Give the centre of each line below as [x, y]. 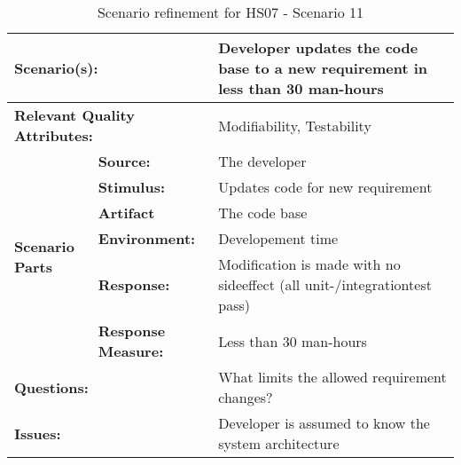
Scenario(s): [56, 68]
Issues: [38, 433]
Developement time [278, 238]
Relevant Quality [74, 115]
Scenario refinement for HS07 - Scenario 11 [230, 12]
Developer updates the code [318, 47]
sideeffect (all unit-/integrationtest [325, 284]
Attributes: [54, 135]
